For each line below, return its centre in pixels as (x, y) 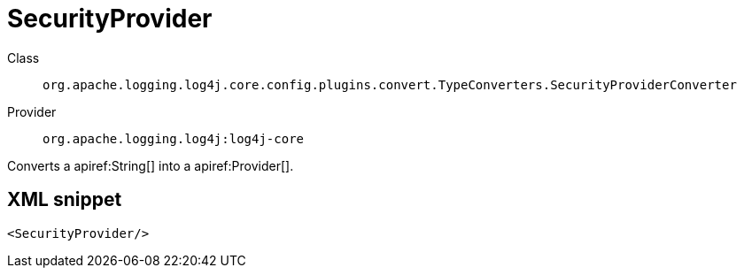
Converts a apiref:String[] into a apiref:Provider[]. (151, 165)
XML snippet (65, 200)
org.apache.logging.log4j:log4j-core (174, 138)
